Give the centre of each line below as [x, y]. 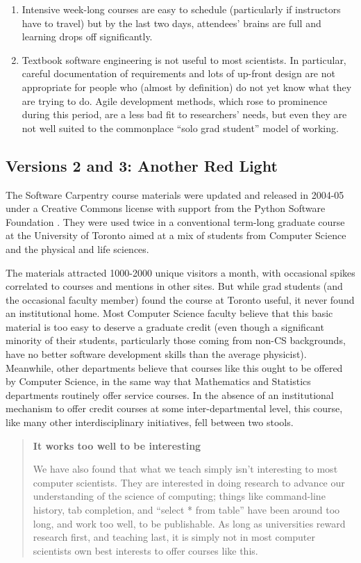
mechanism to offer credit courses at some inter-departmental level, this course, [174, 408]
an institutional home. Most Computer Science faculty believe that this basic [169, 313]
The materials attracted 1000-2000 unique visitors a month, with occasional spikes [180, 272]
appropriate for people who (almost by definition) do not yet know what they [187, 87]
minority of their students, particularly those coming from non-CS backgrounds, [176, 340]
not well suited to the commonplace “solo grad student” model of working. [180, 128]
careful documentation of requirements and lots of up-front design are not [178, 73]
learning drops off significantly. [87, 36]
